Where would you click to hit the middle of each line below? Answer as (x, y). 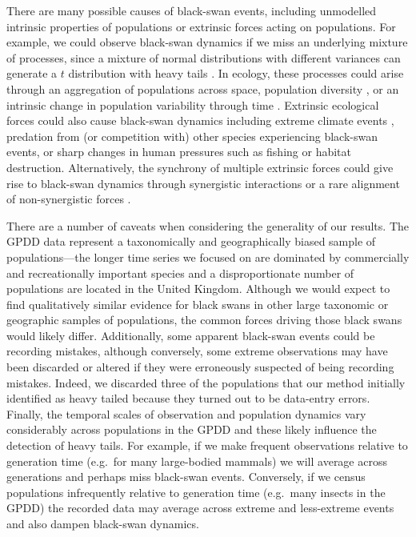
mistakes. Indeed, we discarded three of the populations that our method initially (206, 382)
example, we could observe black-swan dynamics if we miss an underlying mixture (207, 42)
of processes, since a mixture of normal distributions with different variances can (204, 57)
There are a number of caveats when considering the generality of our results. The (208, 225)
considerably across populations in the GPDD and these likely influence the (192, 429)
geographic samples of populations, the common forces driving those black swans (204, 320)
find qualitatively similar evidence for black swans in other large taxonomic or (198, 304)
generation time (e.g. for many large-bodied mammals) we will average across (197, 461)
